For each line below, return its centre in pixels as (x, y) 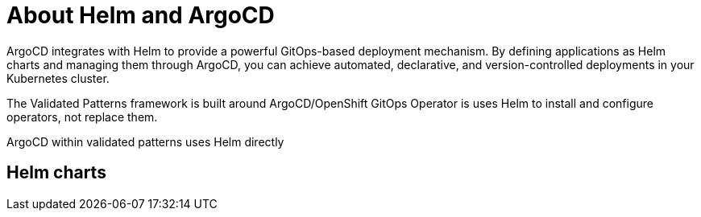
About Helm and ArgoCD (141, 15)
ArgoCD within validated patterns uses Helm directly (145, 141)
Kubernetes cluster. (58, 78)
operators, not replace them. (82, 117)
